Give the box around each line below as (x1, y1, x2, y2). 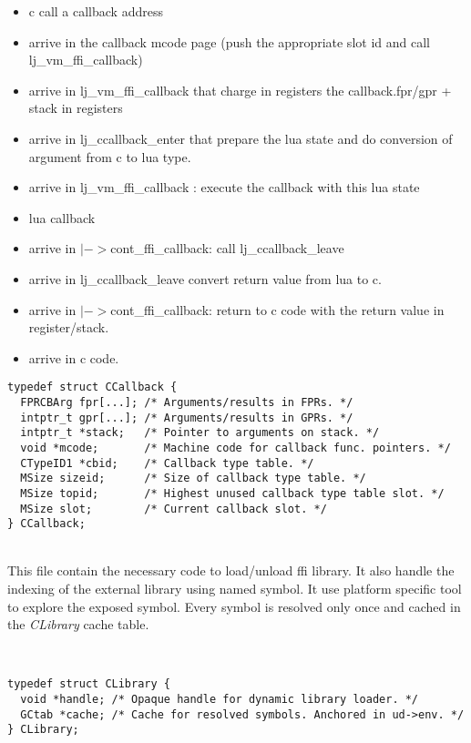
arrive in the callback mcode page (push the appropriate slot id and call (28, 32, 430, 51)
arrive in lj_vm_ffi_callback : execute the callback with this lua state (28, 178, 420, 197)
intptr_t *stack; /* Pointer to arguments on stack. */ (20, 426, 380, 440)
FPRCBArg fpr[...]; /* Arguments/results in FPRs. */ (20, 395, 353, 409)
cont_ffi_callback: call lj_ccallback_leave (110, 239, 344, 258)
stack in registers (28, 98, 123, 117)
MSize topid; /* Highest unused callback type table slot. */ (20, 486, 445, 500)
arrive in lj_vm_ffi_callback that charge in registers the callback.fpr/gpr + (28, 80, 452, 99)
